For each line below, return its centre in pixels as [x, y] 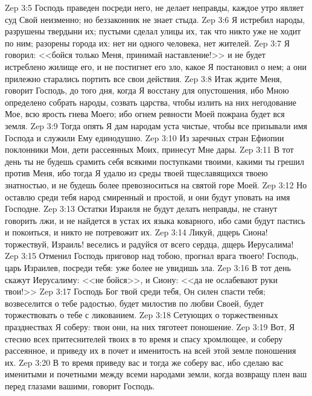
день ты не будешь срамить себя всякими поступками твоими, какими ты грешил [155, 161]
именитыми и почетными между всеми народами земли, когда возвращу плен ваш [156, 374]
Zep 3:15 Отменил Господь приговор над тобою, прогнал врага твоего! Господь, [152, 256]
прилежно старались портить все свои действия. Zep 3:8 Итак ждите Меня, [144, 78]
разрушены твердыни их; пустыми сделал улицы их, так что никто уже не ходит [153, 31]
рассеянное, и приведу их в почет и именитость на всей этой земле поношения [151, 350]
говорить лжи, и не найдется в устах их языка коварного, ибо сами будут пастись [155, 220]
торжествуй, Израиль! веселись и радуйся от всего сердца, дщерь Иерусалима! [149, 244]
